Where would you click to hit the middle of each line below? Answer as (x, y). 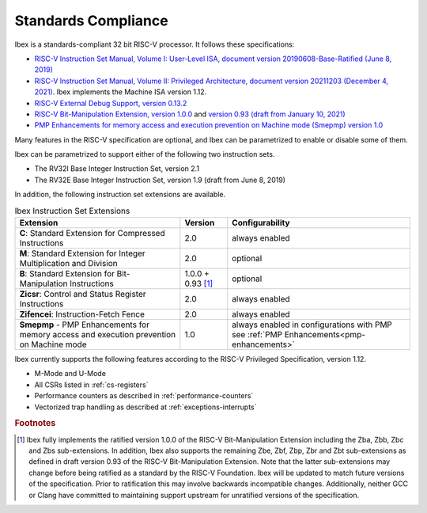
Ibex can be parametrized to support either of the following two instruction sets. (145, 154)
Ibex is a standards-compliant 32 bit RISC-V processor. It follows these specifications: (155, 44)
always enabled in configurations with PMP (312, 325)
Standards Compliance (92, 21)
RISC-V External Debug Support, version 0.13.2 (111, 103)
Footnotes (35, 424)
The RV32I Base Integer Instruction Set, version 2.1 (117, 169)
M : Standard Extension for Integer (82, 253)
